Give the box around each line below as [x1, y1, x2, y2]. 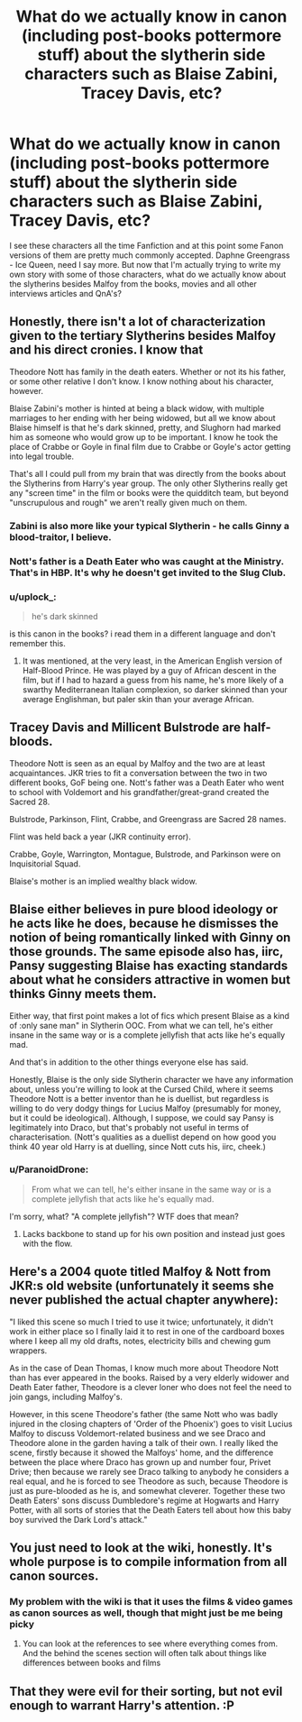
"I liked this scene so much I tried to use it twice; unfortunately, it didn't [9, 1316, 274, 1327]
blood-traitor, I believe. [9, 530, 113, 543]
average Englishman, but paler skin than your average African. [22, 693, 255, 704]
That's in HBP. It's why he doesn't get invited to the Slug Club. [9, 566, 287, 579]
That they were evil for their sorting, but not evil [9, 1683, 283, 1699]
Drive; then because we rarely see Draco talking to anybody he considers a [9, 1466, 289, 1477]
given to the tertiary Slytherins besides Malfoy [9, 328, 277, 343]
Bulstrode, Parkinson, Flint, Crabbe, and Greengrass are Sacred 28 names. [9, 813, 287, 824]
